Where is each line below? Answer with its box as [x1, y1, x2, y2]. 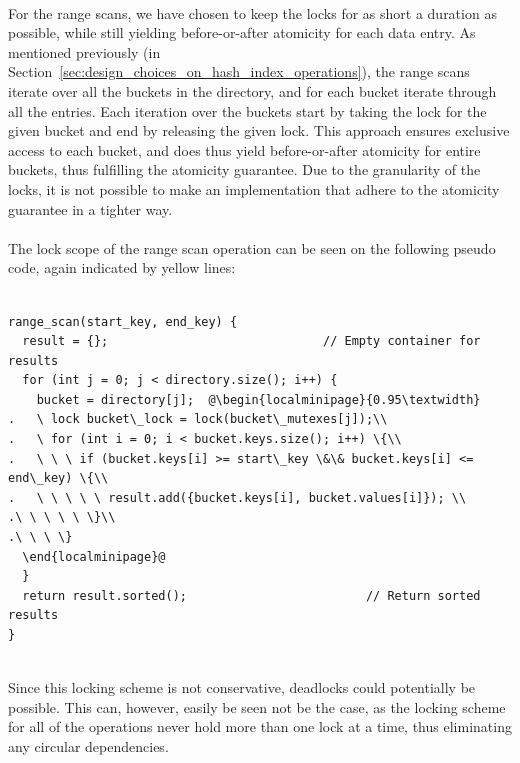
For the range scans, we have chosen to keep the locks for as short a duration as [8, 2, 497, 23]
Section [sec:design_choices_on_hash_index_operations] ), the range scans [8, 61, 470, 82]
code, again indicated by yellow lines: [8, 257, 236, 278]
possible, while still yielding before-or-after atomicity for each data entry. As [8, 22, 476, 43]
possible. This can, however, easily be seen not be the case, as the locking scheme [8, 696, 506, 717]
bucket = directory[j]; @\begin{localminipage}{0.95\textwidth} [36, 392, 481, 407]
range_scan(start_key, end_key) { [8, 314, 238, 329]
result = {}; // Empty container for [22, 334, 481, 349]
